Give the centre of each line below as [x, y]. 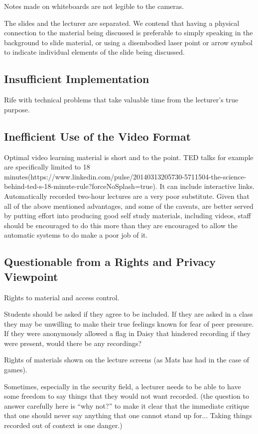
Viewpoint [31, 276]
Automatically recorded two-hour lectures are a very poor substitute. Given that [127, 196]
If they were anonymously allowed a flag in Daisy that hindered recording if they [127, 333]
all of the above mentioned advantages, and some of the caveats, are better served [129, 206]
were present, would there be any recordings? [73, 343]
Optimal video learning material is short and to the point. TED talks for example [129, 157]
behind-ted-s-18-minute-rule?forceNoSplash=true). [81, 186]
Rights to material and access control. [62, 297]
